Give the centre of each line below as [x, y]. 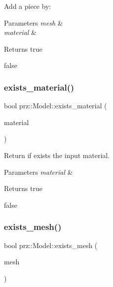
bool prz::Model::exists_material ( [56, 106]
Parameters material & [39, 172]
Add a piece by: [28, 6]
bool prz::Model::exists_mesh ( [51, 245]
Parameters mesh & [34, 22]
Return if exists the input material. [57, 155]
